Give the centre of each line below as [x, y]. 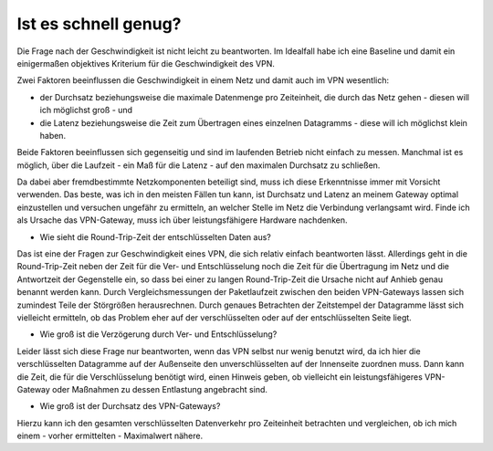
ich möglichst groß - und [86, 110]
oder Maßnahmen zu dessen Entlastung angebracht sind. [160, 389]
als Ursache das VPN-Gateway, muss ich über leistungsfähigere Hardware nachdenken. [182, 220]
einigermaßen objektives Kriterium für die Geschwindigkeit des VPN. [146, 63]
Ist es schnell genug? [99, 24]
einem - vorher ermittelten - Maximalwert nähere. [110, 436]
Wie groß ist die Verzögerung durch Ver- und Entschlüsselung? [158, 334]
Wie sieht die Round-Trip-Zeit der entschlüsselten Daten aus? [155, 236]
